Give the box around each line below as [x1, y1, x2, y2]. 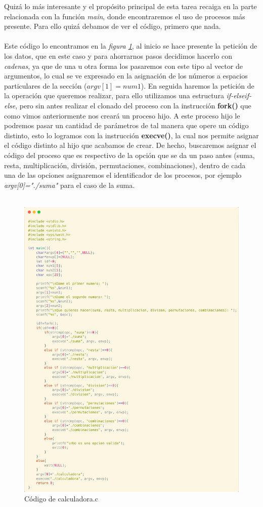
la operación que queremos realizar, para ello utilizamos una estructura [4, 90, 224, 101]
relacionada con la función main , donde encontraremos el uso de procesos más [4, 11, 245, 21]
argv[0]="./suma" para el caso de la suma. [4, 179, 135, 190]
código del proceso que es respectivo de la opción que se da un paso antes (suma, [4, 149, 255, 160]
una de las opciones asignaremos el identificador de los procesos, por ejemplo [4, 170, 242, 180]
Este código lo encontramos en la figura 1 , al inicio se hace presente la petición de [4, 41, 257, 51]
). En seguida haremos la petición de [141, 80, 254, 91]
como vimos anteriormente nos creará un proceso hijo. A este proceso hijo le [4, 110, 240, 121]
